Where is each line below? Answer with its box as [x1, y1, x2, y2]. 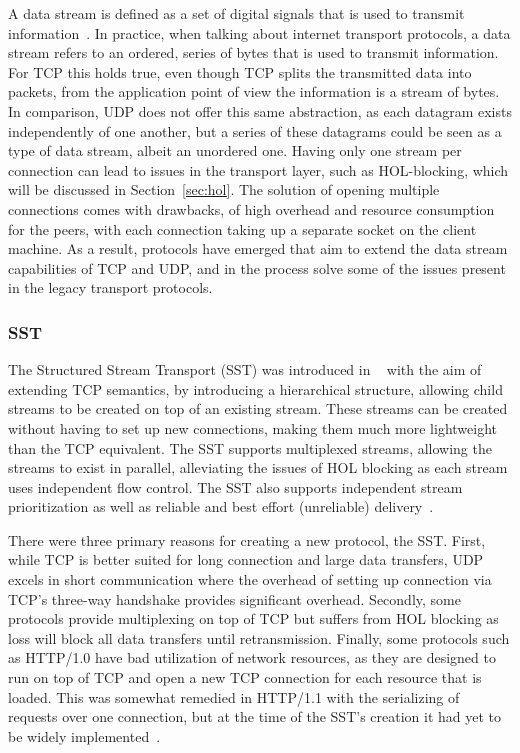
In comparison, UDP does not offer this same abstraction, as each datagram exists [8, 100, 512, 121]
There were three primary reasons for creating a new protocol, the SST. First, [8, 529, 486, 550]
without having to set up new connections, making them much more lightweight [8, 417, 498, 438]
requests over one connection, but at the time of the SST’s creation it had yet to [8, 706, 502, 727]
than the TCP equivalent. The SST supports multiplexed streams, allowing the [8, 437, 492, 458]
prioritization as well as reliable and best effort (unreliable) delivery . [8, 496, 434, 517]
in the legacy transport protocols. [8, 277, 213, 298]
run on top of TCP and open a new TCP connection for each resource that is [8, 667, 482, 688]
